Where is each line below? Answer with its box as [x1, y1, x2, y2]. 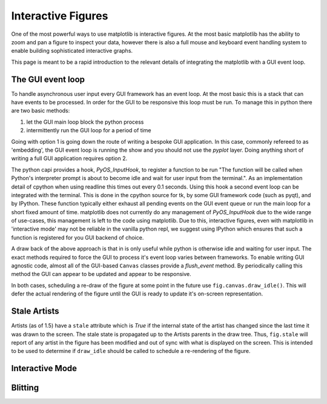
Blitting [11, 383, 39, 393]
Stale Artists [11, 306, 59, 317]
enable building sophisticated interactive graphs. [11, 47, 133, 55]
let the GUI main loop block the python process [26, 118, 144, 126]
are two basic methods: [11, 107, 70, 115]
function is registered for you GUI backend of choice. [11, 234, 144, 241]
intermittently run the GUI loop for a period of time [26, 127, 151, 134]
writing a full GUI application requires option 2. [11, 155, 127, 162]
